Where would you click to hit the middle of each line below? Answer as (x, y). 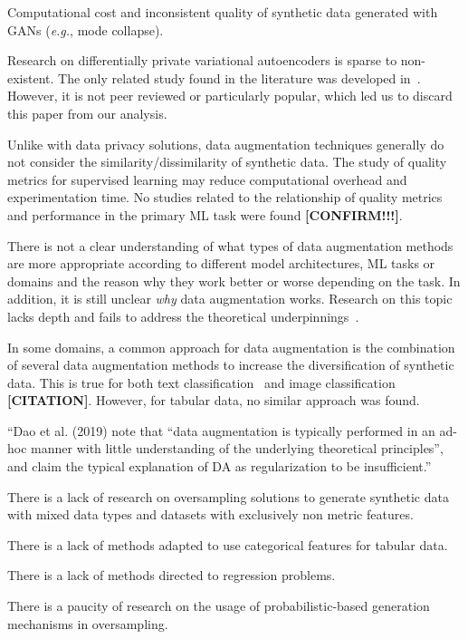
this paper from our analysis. (87, 113)
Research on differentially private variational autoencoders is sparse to (202, 60)
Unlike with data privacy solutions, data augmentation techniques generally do (226, 144)
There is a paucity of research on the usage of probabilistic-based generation (219, 606)
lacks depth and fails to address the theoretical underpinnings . (183, 316)
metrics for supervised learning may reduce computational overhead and (207, 179)
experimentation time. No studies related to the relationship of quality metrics (225, 197)
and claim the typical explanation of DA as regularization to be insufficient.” (220, 466)
